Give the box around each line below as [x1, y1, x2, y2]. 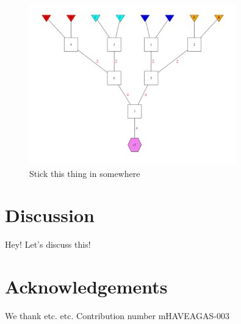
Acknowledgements [5, 274, 168, 299]
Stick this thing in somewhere [29, 167, 140, 179]
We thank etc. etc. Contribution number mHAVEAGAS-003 [5, 309, 229, 322]
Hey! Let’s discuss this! [5, 238, 91, 251]
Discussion [5, 203, 95, 228]
